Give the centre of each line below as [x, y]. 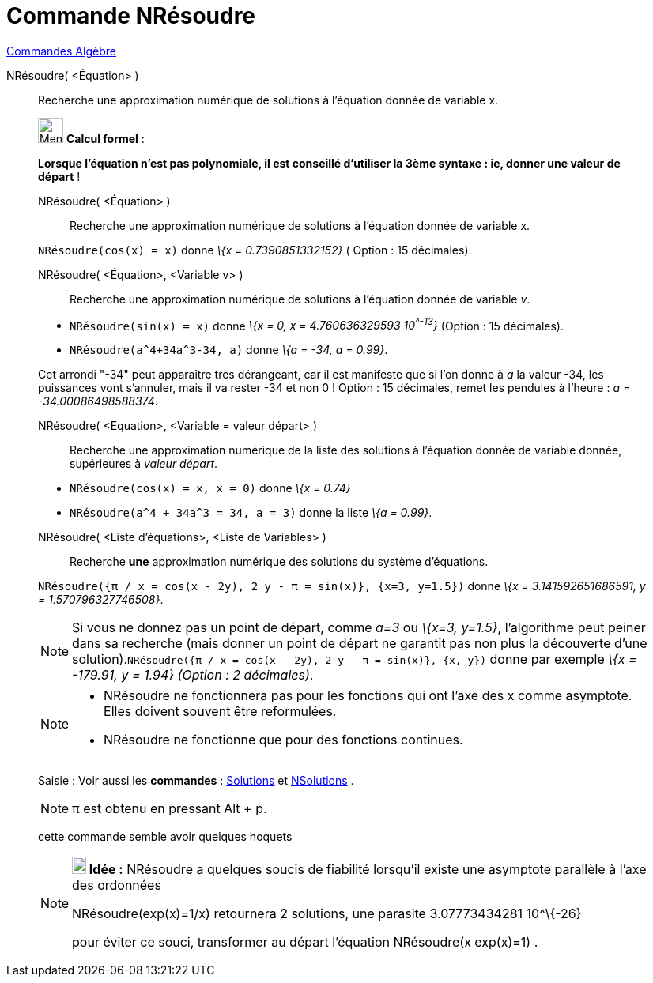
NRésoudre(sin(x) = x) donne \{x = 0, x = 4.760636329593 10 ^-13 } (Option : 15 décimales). [317, 324]
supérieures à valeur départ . [144, 464]
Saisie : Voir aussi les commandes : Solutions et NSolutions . [196, 781]
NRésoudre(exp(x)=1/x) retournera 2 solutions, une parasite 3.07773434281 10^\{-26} [327, 914]
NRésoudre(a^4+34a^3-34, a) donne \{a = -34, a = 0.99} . [229, 350]
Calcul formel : [105, 138]
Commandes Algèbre [61, 51]
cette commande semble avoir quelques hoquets [165, 837]
